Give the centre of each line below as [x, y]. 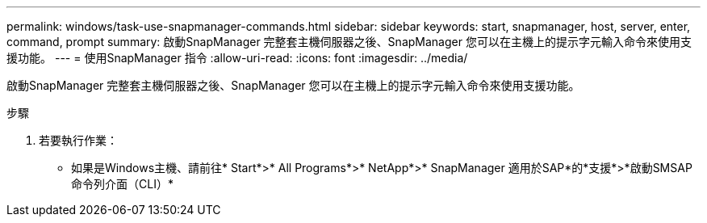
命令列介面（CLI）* [122, 184]
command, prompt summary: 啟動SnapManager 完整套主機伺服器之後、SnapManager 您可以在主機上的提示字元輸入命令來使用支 [349, 42]
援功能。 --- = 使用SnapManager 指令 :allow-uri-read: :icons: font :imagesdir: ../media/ [237, 58]
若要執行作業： [78, 140]
